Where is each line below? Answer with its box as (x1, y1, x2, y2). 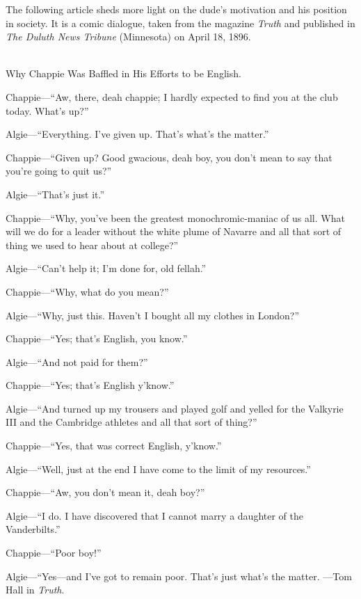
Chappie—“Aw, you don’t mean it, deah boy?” (6, 485, 205, 500)
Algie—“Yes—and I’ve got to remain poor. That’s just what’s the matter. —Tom (6, 568, 352, 583)
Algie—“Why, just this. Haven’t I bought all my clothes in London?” (6, 308, 300, 322)
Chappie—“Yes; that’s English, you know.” (6, 331, 188, 346)
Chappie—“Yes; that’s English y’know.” (6, 378, 175, 392)
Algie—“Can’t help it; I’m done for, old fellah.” (6, 261, 207, 275)
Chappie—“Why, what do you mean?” (6, 284, 169, 298)
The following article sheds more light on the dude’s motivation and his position (6, 2, 347, 16)
